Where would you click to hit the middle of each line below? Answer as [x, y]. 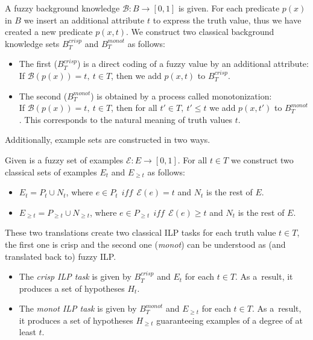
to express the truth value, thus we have [227, 20]
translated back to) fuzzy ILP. [61, 256]
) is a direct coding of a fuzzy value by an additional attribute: [193, 64]
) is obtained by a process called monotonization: [181, 96]
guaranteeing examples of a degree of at [229, 320]
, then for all [134, 108]
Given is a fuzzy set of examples [64, 159]
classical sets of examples [51, 172]
